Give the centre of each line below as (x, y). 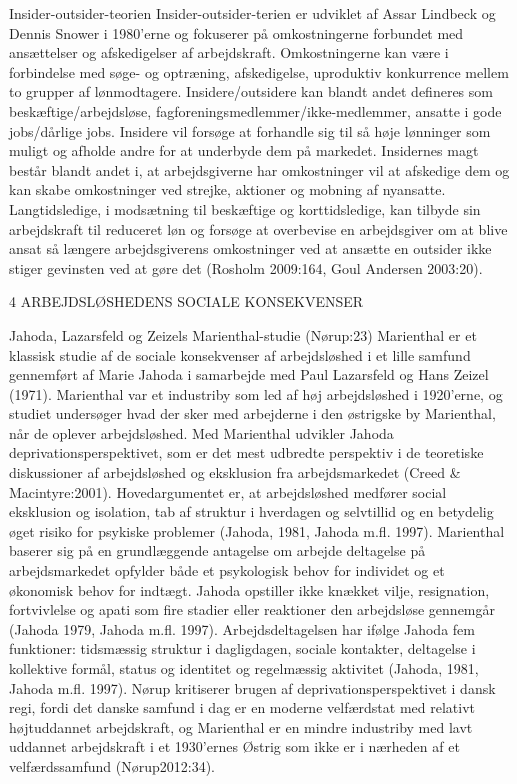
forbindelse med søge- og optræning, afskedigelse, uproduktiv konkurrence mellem (259, 71)
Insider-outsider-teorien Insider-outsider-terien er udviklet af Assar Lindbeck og (252, 13)
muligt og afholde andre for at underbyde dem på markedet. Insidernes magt (244, 150)
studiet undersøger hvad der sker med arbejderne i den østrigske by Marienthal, (252, 413)
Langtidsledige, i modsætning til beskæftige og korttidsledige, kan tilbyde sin (245, 208)
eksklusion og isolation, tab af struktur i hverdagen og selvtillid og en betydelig (251, 511)
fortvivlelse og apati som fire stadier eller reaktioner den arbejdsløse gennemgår (252, 609)
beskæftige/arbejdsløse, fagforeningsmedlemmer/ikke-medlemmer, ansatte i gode (255, 110)
